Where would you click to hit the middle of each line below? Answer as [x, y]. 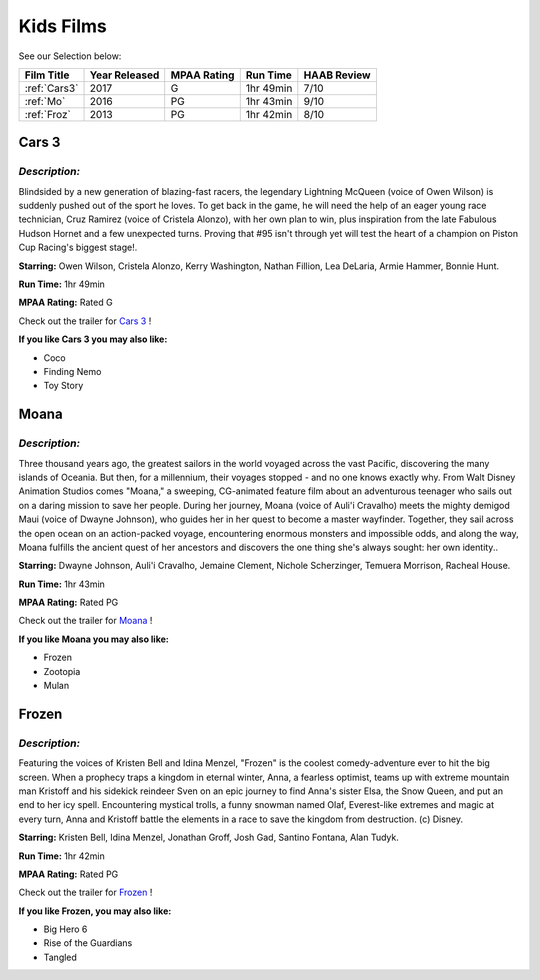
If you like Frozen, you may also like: [95, 911]
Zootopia [62, 671]
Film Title [47, 75]
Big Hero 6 [65, 929]
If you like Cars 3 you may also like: [93, 339]
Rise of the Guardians [88, 943]
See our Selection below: [70, 56]
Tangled [60, 957]
